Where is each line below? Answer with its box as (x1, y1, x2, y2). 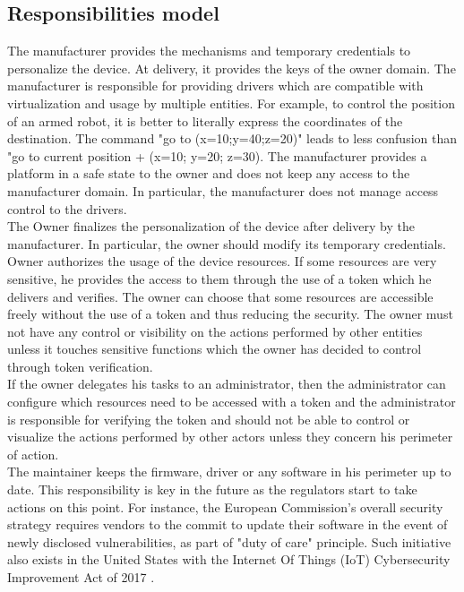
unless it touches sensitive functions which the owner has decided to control (7, 339, 422, 358)
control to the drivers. (7, 199, 127, 218)
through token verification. (7, 356, 153, 375)
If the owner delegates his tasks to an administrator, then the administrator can (7, 374, 446, 393)
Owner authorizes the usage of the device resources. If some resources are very (7, 252, 437, 270)
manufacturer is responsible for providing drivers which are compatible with (7, 76, 424, 95)
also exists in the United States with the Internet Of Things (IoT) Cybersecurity (7, 550, 451, 569)
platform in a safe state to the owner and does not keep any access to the (7, 164, 410, 183)
